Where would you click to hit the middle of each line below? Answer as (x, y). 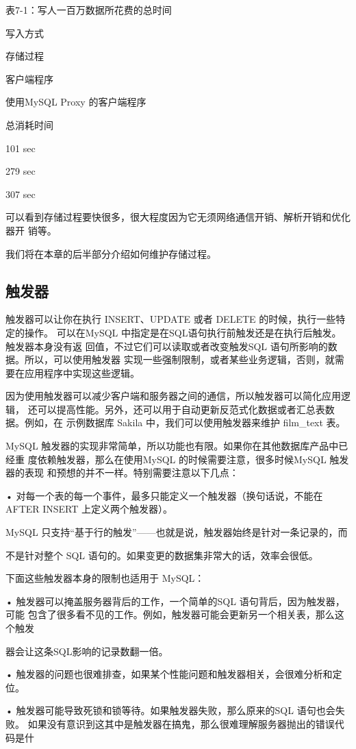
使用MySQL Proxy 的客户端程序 (76, 102)
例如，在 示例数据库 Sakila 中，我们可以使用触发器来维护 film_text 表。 (185, 422)
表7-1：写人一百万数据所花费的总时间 (89, 10)
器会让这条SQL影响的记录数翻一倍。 (87, 651)
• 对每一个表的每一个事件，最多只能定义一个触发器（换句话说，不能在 (164, 495)
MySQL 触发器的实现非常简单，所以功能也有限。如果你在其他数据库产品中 (172, 446)
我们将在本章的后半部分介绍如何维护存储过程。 (111, 253)
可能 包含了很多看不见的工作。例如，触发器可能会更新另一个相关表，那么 (170, 614)
